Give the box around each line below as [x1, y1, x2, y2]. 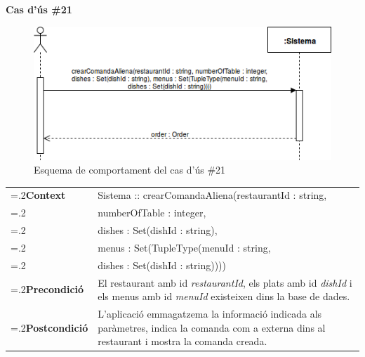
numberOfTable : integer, [98, 205, 206, 220]
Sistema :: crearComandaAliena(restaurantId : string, [98, 188, 327, 202]
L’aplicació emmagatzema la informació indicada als [98, 306, 322, 321]
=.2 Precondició [11, 282, 84, 297]
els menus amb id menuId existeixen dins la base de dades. [98, 289, 350, 304]
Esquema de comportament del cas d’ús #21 [34, 162, 226, 177]
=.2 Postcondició [11, 320, 88, 335]
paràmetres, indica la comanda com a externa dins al [98, 320, 326, 335]
